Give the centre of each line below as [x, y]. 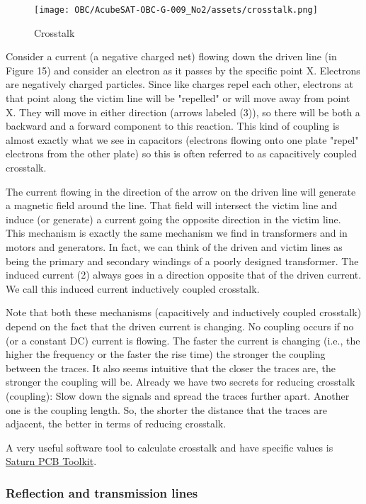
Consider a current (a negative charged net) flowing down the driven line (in [171, 56]
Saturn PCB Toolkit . [51, 461]
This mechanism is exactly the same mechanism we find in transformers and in [177, 233]
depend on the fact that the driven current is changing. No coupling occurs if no [180, 326]
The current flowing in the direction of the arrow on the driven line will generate [181, 191]
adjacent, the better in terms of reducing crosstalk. [116, 424]
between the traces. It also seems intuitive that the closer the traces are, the [171, 368]
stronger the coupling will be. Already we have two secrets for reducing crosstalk [181, 382]
